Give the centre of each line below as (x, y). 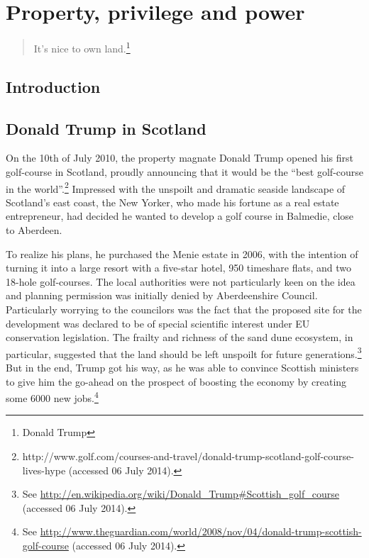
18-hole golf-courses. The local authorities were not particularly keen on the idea (181, 281)
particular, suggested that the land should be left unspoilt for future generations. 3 (184, 352)
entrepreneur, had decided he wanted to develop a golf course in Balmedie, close (180, 216)
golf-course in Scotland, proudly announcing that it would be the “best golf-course (185, 171)
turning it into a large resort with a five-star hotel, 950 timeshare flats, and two (179, 268)
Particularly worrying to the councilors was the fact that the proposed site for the (184, 309)
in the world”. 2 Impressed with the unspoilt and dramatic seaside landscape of (176, 187)
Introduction (53, 86)
